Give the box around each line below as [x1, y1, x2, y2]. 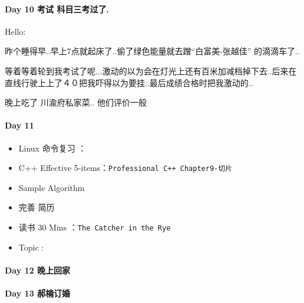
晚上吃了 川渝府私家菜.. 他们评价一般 [5, 96, 147, 108]
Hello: [5, 25, 26, 37]
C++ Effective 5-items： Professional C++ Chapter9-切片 [18, 162, 233, 174]
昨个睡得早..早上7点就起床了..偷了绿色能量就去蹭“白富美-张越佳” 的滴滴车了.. [5, 45, 300, 57]
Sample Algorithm [18, 181, 85, 193]
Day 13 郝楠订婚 [5, 287, 71, 299]
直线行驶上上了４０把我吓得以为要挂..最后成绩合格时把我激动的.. [5, 76, 253, 88]
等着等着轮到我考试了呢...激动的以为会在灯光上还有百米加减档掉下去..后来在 [5, 64, 297, 77]
